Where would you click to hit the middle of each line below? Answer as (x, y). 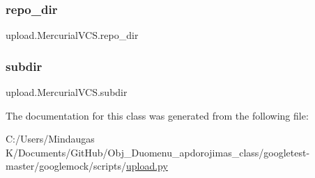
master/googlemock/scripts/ (66, 166)
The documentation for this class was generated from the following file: (157, 115)
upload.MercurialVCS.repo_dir (72, 35)
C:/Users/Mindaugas (50, 139)
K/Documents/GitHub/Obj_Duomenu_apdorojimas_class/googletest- (158, 152)
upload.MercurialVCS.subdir (67, 92)
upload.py (147, 166)
